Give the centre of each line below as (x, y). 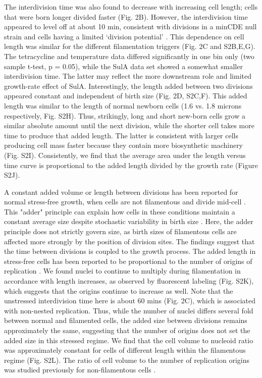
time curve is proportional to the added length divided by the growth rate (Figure (131, 165)
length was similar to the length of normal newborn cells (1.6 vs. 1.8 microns (123, 105)
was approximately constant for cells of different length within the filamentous (125, 350)
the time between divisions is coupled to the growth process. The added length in (130, 251)
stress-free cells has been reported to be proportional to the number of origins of (128, 261)
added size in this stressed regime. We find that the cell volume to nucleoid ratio (129, 340)
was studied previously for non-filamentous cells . (80, 370)
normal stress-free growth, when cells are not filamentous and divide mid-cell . (125, 202)
